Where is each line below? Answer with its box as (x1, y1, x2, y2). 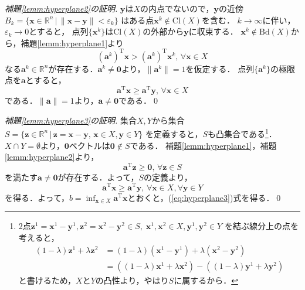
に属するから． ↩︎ (174, 274, 238, 286)
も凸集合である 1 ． (208, 126, 277, 139)
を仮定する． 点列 (185, 62, 255, 74)
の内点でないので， (140, 2, 214, 14)
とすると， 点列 (29, 25, 89, 37)
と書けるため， (18, 274, 76, 286)
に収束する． (188, 25, 238, 37)
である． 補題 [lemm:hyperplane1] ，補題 (130, 139, 277, 151)
